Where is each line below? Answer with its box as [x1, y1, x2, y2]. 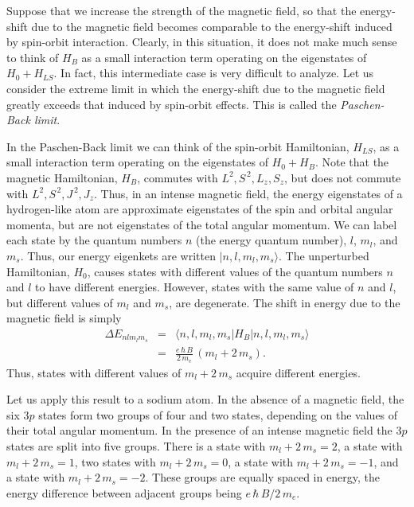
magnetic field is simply [6, 310, 122, 326]
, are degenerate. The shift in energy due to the [169, 294, 400, 310]
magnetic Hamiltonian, [6, 169, 118, 185]
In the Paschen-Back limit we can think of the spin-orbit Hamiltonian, [6, 138, 350, 154]
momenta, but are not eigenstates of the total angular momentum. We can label [6, 216, 397, 232]
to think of [6, 49, 59, 65]
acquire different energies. [236, 364, 361, 380]
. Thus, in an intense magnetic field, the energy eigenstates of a [93, 185, 403, 201]
